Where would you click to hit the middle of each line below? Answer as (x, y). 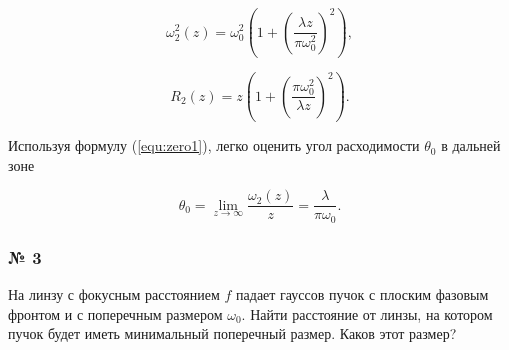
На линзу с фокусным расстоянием (114, 294)
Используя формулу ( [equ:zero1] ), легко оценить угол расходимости (214, 145)
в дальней (471, 145)
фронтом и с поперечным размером (115, 313)
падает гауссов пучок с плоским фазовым (362, 294)
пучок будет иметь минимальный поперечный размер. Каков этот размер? (232, 333)
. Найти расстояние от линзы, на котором (367, 313)
